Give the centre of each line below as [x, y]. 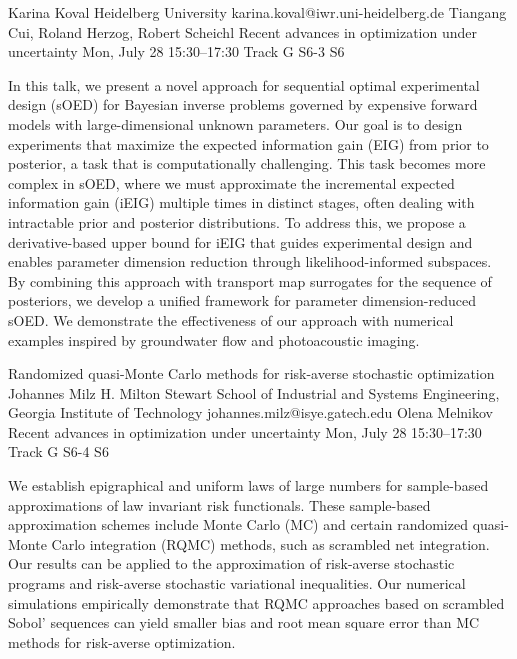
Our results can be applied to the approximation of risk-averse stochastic [231, 563]
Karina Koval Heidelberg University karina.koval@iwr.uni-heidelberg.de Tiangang [257, 12]
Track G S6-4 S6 [58, 451]
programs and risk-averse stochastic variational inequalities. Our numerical [237, 583]
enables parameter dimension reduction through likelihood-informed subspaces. [250, 261]
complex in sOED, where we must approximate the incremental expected [231, 182]
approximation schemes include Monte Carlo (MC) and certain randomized [238, 524]
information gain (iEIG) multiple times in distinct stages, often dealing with [241, 202]
